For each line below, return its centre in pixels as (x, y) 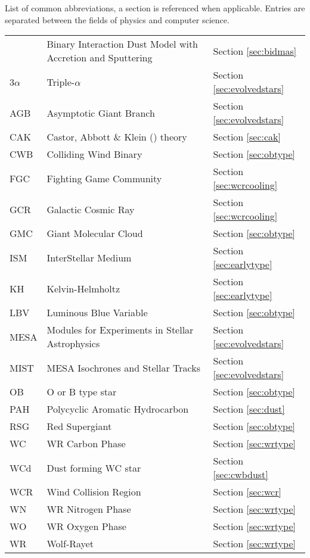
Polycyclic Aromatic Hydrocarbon (118, 409)
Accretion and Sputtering (100, 58)
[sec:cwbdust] (241, 475)
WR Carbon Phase (86, 444)
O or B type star (82, 392)
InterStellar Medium (89, 257)
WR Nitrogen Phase (89, 509)
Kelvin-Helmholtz (83, 288)
